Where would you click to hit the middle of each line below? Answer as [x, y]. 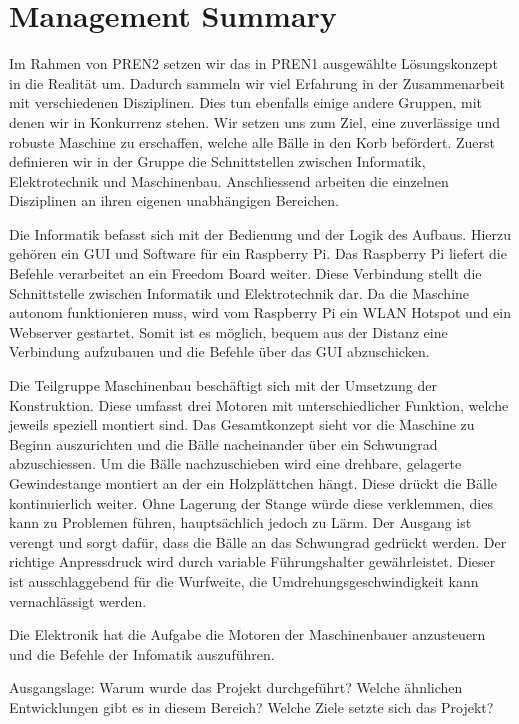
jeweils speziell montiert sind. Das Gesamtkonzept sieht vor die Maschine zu [242, 424]
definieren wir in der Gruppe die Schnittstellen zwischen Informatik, [217, 161]
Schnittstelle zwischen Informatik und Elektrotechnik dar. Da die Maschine [239, 292]
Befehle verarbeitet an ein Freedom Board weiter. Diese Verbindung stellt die [245, 273]
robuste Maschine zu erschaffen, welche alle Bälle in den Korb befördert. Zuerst [252, 141]
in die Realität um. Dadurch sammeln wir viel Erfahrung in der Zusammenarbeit [257, 82]
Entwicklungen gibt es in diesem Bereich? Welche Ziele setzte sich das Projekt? [251, 706]
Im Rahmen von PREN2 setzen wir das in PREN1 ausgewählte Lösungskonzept [253, 63]
